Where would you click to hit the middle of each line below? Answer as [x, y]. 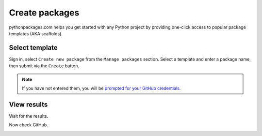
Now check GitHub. [28, 125]
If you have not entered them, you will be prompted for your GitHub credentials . [101, 88]
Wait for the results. [29, 116]
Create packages [44, 13]
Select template [33, 48]
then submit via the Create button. [44, 66]
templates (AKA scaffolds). [36, 33]
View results [28, 104]
